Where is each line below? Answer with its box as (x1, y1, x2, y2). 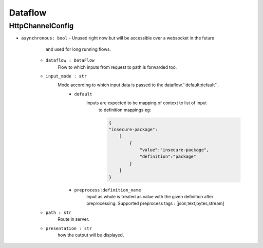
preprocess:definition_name (74, 187, 141, 192)
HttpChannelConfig (9, 21, 74, 30)
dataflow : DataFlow (45, 57, 95, 63)
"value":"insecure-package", (139, 147, 209, 153)
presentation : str (45, 226, 92, 231)
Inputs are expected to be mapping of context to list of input (86, 100, 207, 106)
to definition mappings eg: (98, 107, 151, 113)
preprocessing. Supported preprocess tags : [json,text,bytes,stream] (86, 200, 225, 207)
